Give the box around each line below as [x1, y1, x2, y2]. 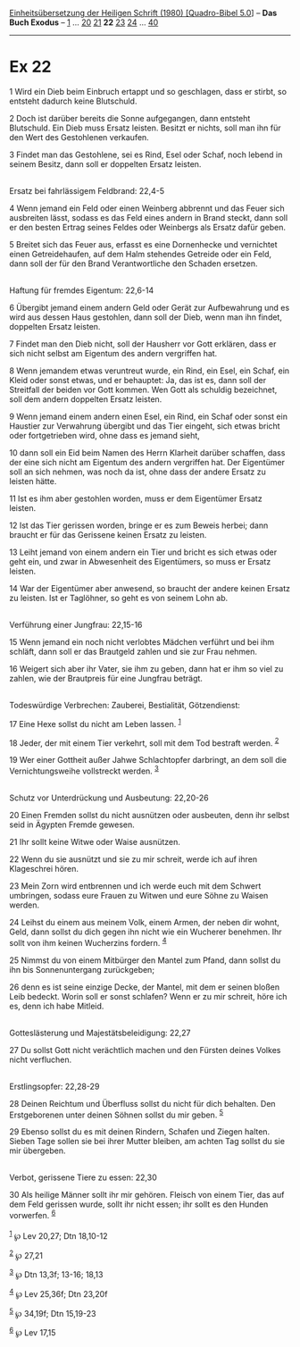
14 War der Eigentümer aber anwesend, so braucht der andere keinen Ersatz [9, 582, 291, 593]
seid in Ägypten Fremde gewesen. [9, 819, 136, 830]
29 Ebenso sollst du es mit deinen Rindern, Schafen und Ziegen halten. [9, 1126, 271, 1137]
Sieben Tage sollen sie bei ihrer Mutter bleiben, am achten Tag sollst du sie [9, 1136, 286, 1147]
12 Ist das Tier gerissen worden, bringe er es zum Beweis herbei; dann [9, 520, 269, 531]
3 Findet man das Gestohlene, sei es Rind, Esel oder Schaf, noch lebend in [9, 149, 283, 160]
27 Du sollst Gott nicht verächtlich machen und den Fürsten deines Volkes [9, 1044, 281, 1055]
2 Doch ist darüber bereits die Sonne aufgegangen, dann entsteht [9, 113, 251, 123]
